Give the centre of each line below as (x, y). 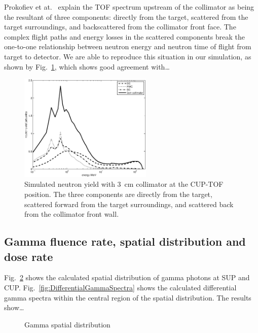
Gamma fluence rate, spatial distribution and (125, 241)
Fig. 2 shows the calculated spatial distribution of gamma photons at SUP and (127, 277)
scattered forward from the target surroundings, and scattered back (129, 204)
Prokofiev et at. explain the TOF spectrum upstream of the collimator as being (129, 7)
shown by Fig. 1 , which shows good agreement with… (87, 66)
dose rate (29, 256)
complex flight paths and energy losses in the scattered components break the (124, 36)
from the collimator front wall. (72, 214)
